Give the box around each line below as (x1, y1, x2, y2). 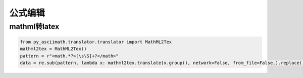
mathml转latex (9, 22, 60, 31)
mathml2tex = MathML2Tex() (20, 46, 87, 52)
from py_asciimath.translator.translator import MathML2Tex (20, 39, 172, 44)
